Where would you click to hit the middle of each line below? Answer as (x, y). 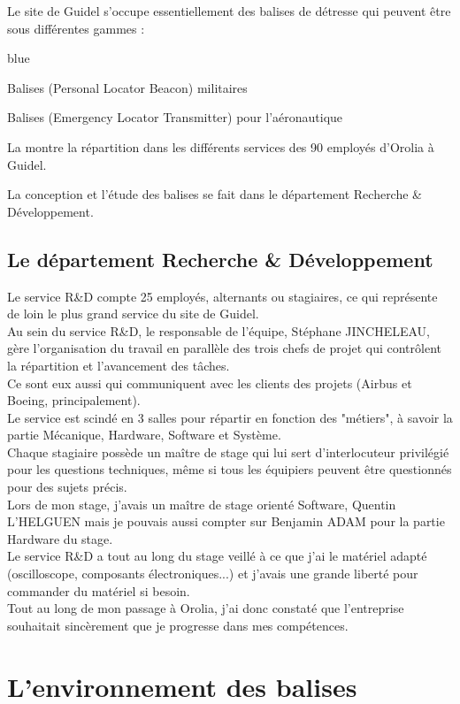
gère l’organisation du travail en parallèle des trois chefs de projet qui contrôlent (224, 348)
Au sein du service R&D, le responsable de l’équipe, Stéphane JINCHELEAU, (218, 330)
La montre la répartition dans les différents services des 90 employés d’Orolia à (221, 146)
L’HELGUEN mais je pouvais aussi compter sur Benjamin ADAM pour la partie (226, 521)
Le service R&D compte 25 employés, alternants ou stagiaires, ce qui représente (222, 296)
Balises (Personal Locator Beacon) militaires (127, 87)
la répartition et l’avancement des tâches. (119, 365)
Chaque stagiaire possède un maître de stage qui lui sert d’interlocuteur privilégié (228, 451)
